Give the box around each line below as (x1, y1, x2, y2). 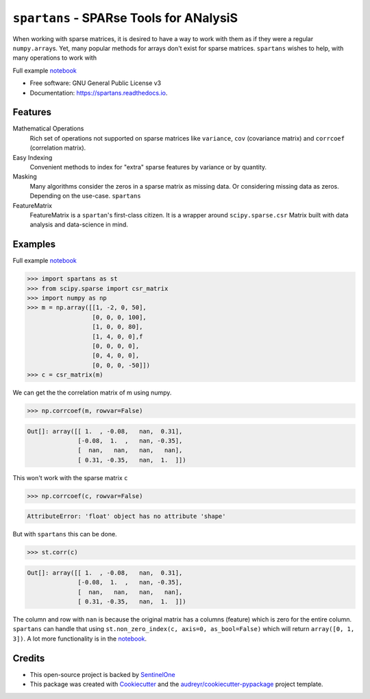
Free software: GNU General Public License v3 (29, 79, 162, 87)
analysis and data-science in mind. (29, 220, 128, 229)
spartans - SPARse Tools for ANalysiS (12, 10, 238, 25)
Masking (12, 172, 37, 181)
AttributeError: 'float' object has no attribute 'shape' (27, 512, 226, 521)
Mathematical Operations (12, 124, 84, 133)
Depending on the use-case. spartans (29, 192, 141, 200)
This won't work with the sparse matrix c (12, 473, 128, 482)
